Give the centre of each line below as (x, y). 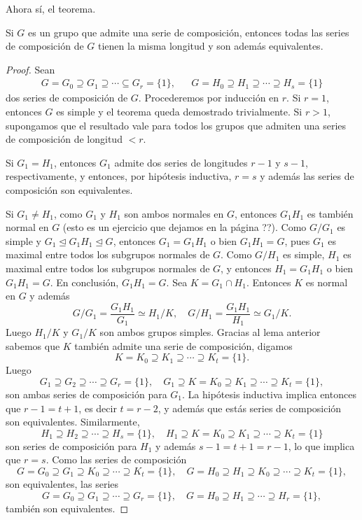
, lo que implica (321, 445)
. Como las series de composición (116, 459)
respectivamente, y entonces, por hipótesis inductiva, (119, 176)
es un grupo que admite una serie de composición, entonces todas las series (189, 32)
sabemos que (33, 345)
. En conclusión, (84, 282)
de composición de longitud (64, 139)
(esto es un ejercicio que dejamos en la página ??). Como (185, 227)
